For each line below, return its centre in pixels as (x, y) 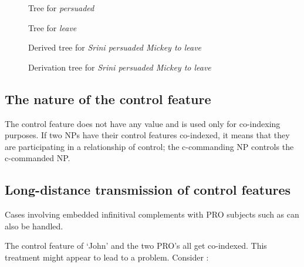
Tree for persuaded (61, 8)
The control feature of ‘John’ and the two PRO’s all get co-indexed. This (136, 246)
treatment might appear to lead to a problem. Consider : (107, 257)
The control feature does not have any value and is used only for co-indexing (143, 123)
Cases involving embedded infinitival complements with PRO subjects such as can (152, 214)
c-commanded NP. (38, 158)
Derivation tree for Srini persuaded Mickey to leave (120, 67)
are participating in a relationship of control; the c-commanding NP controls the (149, 146)
